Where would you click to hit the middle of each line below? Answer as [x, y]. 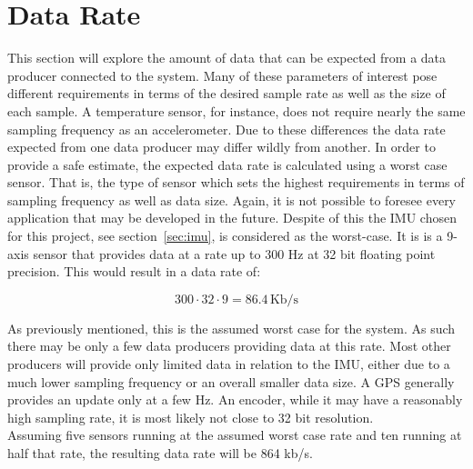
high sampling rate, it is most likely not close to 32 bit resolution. [191, 417]
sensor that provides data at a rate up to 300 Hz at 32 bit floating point [234, 253]
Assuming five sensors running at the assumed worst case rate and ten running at [235, 435]
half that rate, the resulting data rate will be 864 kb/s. [160, 453]
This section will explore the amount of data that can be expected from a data [227, 58]
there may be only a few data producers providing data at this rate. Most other [229, 346]
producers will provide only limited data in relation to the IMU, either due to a [229, 364]
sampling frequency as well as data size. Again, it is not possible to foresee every [232, 200]
